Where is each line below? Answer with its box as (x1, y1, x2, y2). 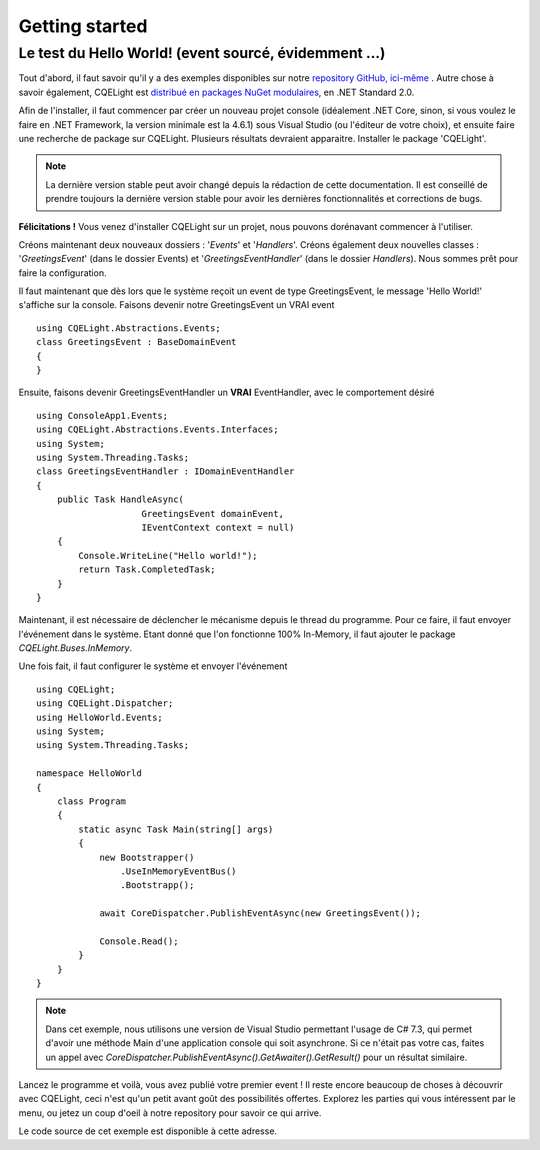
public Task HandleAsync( (56, 494, 185, 505)
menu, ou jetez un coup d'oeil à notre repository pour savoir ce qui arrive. (18, 1106, 322, 1119)
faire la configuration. (18, 266, 107, 279)
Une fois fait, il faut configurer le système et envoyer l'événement (18, 660, 288, 672)
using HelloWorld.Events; (36, 711, 164, 723)
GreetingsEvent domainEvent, (141, 508, 285, 519)
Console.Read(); (99, 935, 179, 947)
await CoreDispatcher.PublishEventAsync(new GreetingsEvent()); (99, 908, 422, 919)
